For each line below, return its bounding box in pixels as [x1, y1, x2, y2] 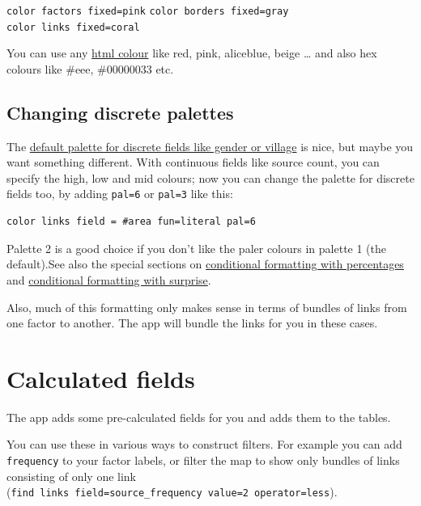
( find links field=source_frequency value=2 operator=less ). [6, 483, 338, 500]
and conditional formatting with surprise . [6, 271, 211, 288]
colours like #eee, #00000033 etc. [6, 60, 174, 77]
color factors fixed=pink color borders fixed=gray [6, 6, 289, 17]
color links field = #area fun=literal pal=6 [6, 216, 256, 228]
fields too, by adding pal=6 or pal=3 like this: [6, 185, 233, 202]
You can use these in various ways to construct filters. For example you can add [6, 436, 402, 453]
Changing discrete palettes [6, 99, 234, 124]
